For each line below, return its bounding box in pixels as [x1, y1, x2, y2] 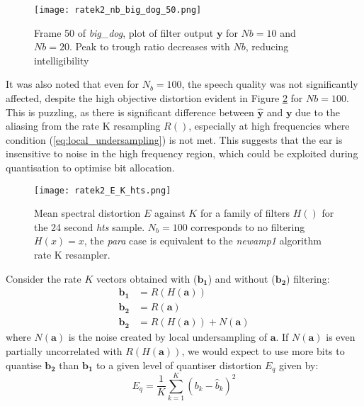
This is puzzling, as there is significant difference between [6, 104, 254, 119]
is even [326, 329, 356, 344]
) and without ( [207, 271, 275, 286]
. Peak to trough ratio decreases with [69, 39, 230, 54]
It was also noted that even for [6, 77, 140, 91]
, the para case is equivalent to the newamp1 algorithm [84, 233, 322, 248]
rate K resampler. [34, 247, 110, 262]
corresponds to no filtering [190, 219, 305, 234]
